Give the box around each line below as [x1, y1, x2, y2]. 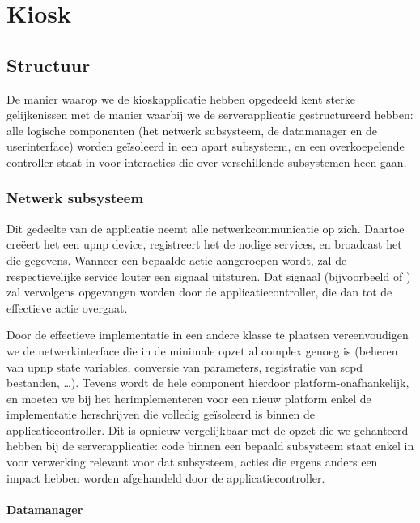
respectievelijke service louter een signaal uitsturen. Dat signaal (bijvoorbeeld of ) [6, 267, 411, 284]
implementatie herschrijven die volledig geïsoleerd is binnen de [6, 406, 316, 423]
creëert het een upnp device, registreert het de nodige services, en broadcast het [6, 236, 402, 253]
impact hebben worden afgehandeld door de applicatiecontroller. [6, 469, 325, 486]
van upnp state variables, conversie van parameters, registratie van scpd [6, 358, 363, 375]
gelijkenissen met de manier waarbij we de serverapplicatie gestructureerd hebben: [6, 106, 414, 123]
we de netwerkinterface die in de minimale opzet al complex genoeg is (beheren [6, 342, 398, 359]
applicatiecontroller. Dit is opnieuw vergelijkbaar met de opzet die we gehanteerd [6, 421, 409, 438]
